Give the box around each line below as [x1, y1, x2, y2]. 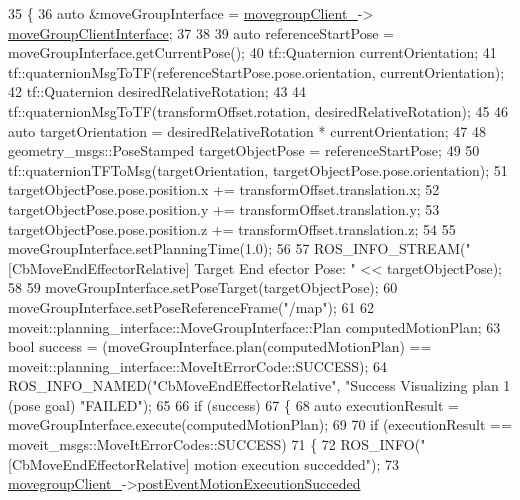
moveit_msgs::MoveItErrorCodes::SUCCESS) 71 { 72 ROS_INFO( [8, 434, 421, 455]
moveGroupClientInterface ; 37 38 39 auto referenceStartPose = [8, 22, 394, 43]
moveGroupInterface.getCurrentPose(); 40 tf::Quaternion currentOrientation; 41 [8, 42, 497, 63]
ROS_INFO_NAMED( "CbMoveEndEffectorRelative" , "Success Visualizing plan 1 [8, 375, 511, 396]
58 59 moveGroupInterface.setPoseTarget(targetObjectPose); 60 [8, 277, 398, 298]
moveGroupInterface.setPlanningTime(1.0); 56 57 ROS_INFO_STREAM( [8, 238, 466, 259]
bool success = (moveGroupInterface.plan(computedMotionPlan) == [8, 336, 432, 357]
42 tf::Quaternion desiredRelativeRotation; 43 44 [8, 81, 307, 102]
